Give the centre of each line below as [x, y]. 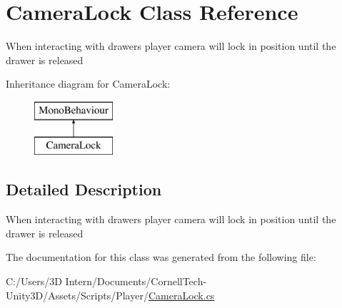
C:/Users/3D [34, 281]
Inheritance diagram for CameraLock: [88, 84]
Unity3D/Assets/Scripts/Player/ [77, 295]
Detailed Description [84, 189]
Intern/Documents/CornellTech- [136, 281]
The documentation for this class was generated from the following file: [161, 257]
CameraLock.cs [181, 295]
